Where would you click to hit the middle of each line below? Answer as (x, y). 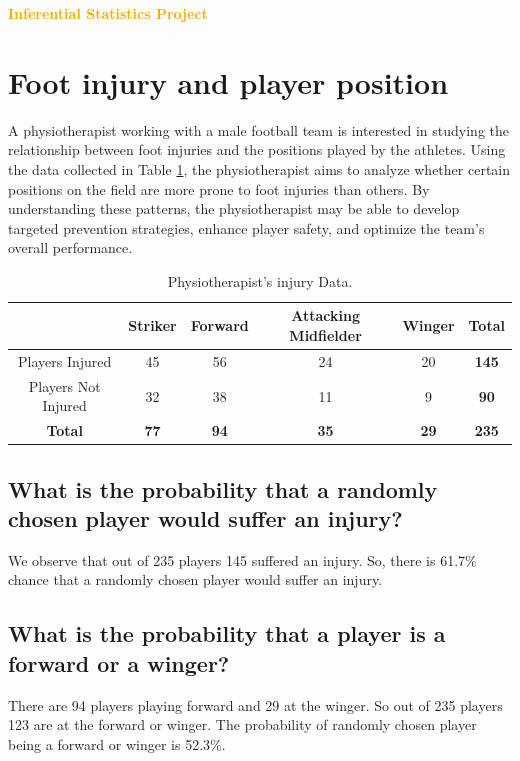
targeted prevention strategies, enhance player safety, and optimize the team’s (246, 227)
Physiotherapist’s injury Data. (260, 280)
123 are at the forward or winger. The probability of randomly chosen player (242, 724)
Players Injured (65, 360)
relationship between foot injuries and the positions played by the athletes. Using (257, 149)
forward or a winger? (119, 662)
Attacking (325, 315)
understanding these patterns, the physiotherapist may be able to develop (234, 208)
